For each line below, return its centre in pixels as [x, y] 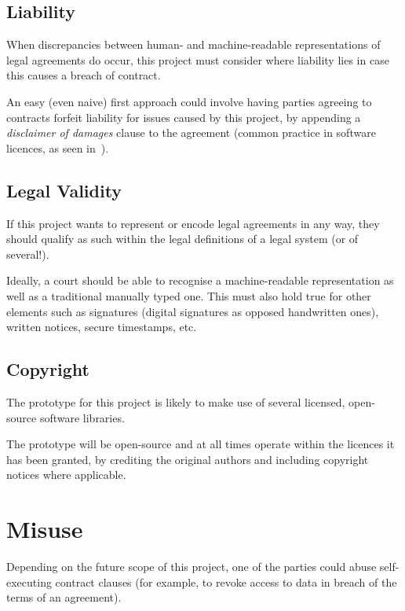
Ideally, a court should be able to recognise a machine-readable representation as [200, 280]
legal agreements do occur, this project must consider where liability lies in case [198, 59]
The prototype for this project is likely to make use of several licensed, [176, 401]
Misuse [45, 529]
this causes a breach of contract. [84, 75]
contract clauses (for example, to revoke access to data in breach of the [226, 582]
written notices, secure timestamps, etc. [102, 327]
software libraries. [82, 417]
